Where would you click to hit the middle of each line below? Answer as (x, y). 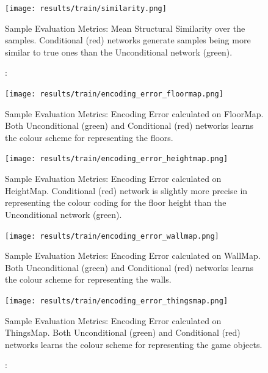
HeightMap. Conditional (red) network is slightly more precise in (126, 190)
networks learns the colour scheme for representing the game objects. (134, 344)
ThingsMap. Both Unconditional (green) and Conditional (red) (123, 332)
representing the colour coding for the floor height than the (116, 202)
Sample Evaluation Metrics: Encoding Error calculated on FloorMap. (134, 113)
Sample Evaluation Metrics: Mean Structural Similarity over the (125, 28)
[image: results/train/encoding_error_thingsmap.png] (117, 301)
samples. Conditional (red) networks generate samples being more (128, 40)
